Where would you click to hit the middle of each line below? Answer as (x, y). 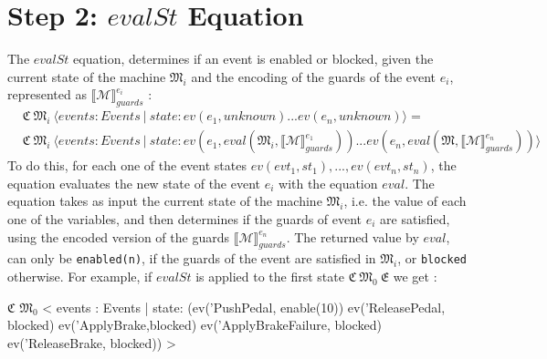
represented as (47, 94)
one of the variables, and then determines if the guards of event (185, 218)
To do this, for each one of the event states (127, 165)
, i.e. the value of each (405, 201)
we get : (415, 276)
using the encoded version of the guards (118, 236)
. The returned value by (352, 236)
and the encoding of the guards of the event (314, 76)
